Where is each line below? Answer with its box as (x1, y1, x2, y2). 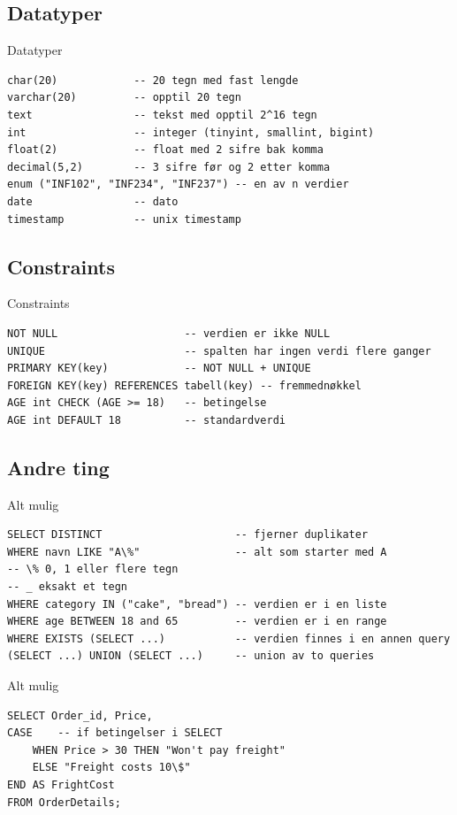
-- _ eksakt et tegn (7, 580, 128, 594)
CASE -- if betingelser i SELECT (7, 727, 223, 740)
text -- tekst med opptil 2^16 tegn (7, 108, 317, 121)
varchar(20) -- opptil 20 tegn (7, 91, 241, 104)
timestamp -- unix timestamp (7, 212, 241, 226)
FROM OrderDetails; (7, 796, 121, 809)
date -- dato (7, 195, 179, 208)
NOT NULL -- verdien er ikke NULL (7, 327, 331, 340)
